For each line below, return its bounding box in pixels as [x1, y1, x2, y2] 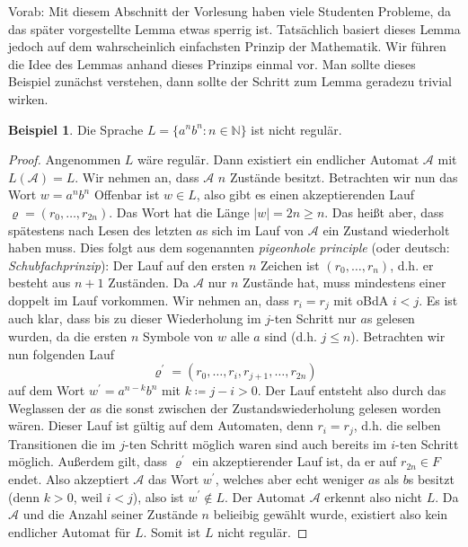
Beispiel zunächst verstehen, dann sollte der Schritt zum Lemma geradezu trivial [8, 72, 452, 91]
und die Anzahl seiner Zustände [22, 505, 198, 524]
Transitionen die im [8, 434, 116, 453]
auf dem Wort [8, 381, 85, 400]
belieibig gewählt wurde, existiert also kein [213, 505, 448, 524]
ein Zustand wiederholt [322, 220, 450, 239]
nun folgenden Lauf [8, 344, 115, 363]
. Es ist [419, 290, 458, 309]
